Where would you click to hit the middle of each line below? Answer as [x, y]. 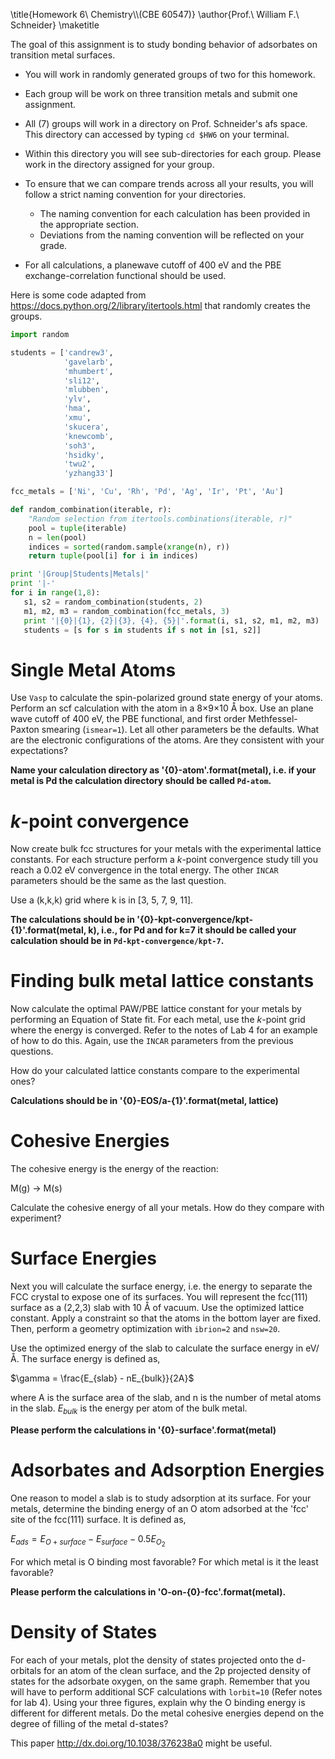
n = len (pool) [57, 537]
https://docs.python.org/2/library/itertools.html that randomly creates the [160, 305]
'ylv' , [77, 399]
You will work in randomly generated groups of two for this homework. [170, 74]
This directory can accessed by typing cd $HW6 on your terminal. [157, 134]
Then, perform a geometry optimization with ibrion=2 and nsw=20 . [145, 1329]
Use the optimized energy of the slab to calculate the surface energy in [157, 1348]
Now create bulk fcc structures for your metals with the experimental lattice [166, 849]
